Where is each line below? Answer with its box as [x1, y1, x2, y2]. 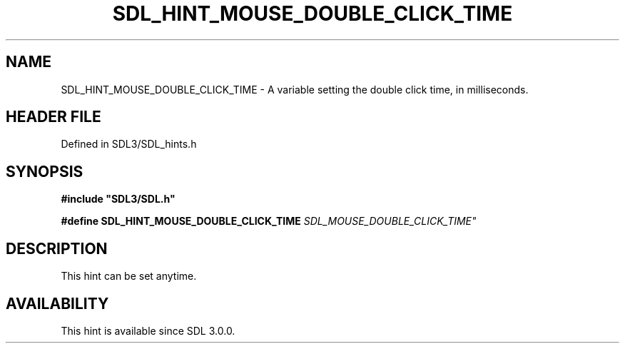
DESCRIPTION [6, 239, 108, 258]
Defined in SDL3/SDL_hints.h [61, 138, 197, 151]
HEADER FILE [6, 108, 101, 126]
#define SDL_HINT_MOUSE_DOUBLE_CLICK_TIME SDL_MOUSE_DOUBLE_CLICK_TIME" [61, 215, 477, 228]
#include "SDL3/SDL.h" [61, 193, 176, 206]
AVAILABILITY [6, 294, 109, 313]
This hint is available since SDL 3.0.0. [61, 324, 235, 337]
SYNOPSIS [6, 162, 83, 181]
